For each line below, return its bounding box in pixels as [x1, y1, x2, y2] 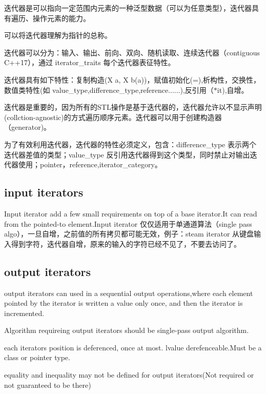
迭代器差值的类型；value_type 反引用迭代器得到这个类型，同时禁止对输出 [4, 149, 250, 160]
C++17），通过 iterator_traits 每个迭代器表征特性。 [4, 57, 175, 68]
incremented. [4, 307, 45, 318]
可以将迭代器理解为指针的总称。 [4, 30, 112, 41]
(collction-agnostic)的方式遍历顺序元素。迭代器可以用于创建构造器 [4, 111, 222, 122]
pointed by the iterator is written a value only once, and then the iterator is [4, 298, 243, 308]
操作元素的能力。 [32, 12, 90, 23]
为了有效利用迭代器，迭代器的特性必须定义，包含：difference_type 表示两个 [4, 139, 256, 149]
